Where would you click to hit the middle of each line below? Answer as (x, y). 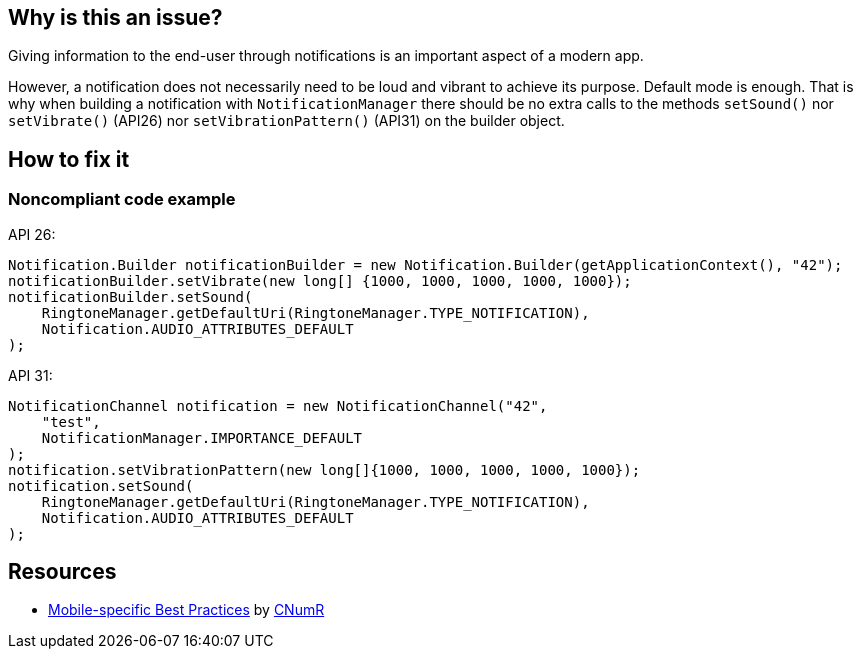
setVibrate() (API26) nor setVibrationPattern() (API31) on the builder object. (286, 121)
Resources (62, 572)
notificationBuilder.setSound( (130, 296)
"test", (71, 421)
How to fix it (69, 159)
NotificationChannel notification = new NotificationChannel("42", (278, 405)
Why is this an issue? (115, 17)
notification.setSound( (101, 485)
